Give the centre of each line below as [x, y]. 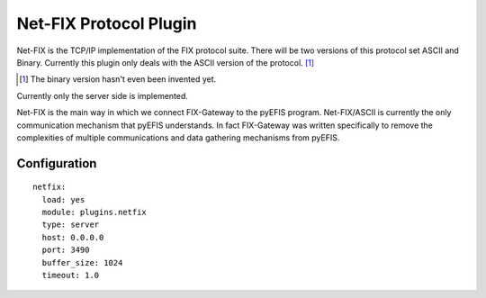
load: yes [63, 199]
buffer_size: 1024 [82, 262]
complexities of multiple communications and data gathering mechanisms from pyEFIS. [178, 137]
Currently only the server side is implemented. [103, 95]
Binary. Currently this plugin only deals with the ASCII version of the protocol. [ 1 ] [166, 62]
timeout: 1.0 [71, 275]
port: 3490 [66, 250]
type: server [71, 225]
